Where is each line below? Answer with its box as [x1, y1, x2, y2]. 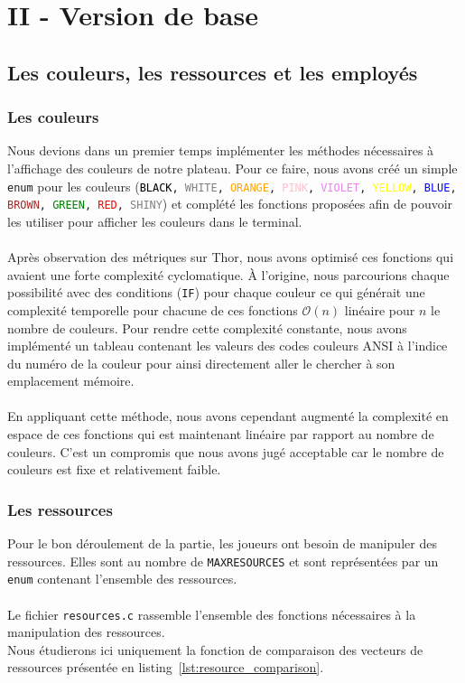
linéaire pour [344, 300, 415, 319]
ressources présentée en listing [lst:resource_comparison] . [7, 658, 324, 677]
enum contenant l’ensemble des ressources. [7, 569, 237, 588]
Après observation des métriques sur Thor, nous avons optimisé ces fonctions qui [7, 248, 454, 267]
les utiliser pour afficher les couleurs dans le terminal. [7, 211, 302, 230]
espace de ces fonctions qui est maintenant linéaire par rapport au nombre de [7, 425, 434, 444]
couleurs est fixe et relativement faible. [7, 460, 221, 479]
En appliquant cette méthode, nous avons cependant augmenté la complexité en [7, 407, 449, 426]
